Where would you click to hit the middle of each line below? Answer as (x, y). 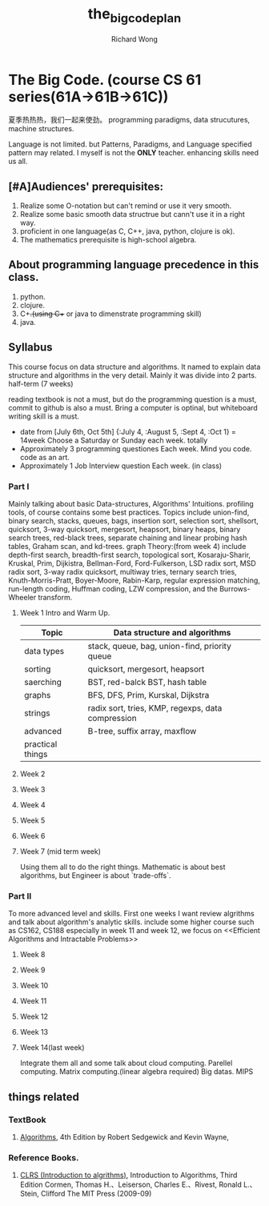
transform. (55, 598)
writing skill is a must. (44, 416)
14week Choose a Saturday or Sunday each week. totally (114, 440)
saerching (43, 683)
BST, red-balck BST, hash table (147, 683)
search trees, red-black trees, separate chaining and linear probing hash (128, 538)
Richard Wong (134, 39)
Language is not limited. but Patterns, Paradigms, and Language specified (130, 144)
